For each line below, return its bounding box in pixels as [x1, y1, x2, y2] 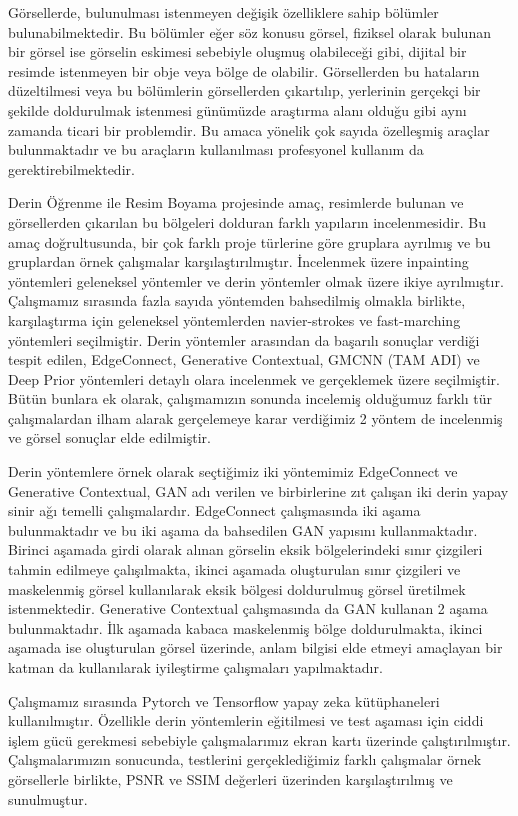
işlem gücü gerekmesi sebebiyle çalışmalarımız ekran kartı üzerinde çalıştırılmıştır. [8, 729, 511, 750]
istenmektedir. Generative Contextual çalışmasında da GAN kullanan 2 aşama [8, 598, 488, 619]
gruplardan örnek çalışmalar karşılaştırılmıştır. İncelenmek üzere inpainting [8, 251, 469, 272]
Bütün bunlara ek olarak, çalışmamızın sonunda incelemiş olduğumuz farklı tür [8, 388, 493, 409]
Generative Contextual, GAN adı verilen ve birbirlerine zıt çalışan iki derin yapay [8, 480, 509, 501]
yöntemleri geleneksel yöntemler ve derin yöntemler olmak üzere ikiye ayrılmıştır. [8, 270, 504, 291]
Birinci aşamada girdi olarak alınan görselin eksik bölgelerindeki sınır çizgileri [8, 539, 483, 560]
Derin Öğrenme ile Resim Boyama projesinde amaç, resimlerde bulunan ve [8, 192, 464, 213]
